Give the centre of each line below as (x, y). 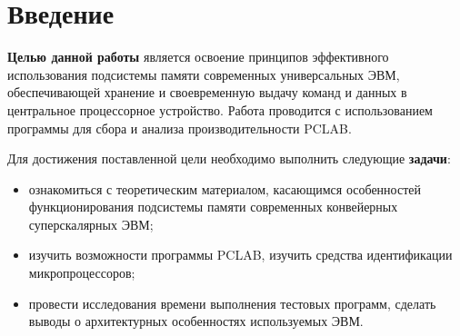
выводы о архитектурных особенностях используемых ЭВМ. (196, 321)
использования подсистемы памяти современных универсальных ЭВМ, (204, 74)
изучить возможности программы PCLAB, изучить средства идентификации (240, 255)
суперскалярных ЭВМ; (91, 224)
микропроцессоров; (82, 273)
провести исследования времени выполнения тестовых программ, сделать (232, 303)
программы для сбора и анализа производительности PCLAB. (180, 128)
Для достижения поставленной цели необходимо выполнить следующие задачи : (229, 158)
